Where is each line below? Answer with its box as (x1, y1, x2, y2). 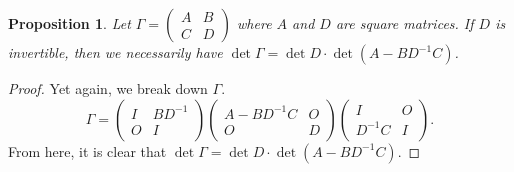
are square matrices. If (335, 13, 474, 33)
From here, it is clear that (8, 140, 167, 161)
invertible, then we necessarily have (8, 42, 223, 62)
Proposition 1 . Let (8, 13, 131, 33)
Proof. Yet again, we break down (8, 78, 208, 98)
